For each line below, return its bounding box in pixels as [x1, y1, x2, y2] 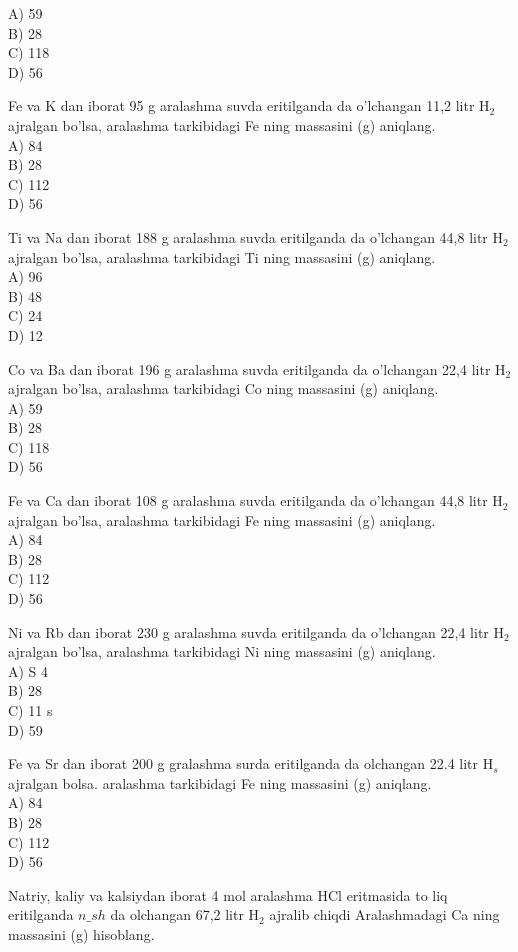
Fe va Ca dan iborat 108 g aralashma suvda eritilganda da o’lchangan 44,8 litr [8, 490, 488, 511]
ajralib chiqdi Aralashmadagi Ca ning [269, 904, 500, 925]
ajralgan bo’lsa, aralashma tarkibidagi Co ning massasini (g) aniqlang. [8, 378, 439, 399]
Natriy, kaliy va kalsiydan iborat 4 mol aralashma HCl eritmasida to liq [8, 884, 448, 905]
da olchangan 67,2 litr [110, 904, 244, 925]
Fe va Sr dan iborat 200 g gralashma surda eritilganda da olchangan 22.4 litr [8, 753, 479, 774]
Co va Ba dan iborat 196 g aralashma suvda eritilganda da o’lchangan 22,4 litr [8, 358, 491, 379]
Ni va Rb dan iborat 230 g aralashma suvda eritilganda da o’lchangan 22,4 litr [8, 621, 489, 642]
